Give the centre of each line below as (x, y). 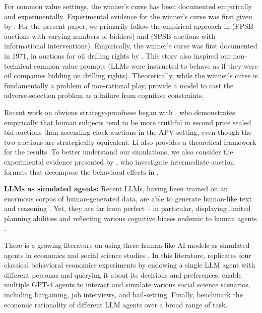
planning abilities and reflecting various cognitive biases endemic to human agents (130, 218)
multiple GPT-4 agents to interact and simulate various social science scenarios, (127, 284)
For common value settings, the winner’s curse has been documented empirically (128, 6)
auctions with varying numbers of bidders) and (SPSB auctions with (110, 36)
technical (18, 65)
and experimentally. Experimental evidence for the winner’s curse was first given (128, 16)
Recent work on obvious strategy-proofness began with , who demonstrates (120, 112)
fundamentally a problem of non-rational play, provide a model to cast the (119, 85)
